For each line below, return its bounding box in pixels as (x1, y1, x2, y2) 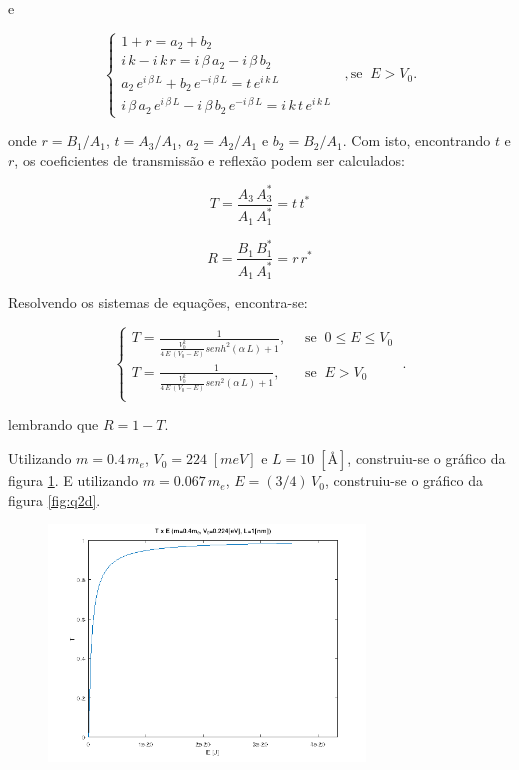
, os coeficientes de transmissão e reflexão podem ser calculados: (14, 149, 405, 170)
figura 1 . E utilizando (8, 470, 139, 491)
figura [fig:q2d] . (8, 489, 101, 510)
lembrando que (8, 414, 99, 435)
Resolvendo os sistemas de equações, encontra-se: (8, 292, 308, 313)
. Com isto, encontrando (342, 130, 491, 151)
